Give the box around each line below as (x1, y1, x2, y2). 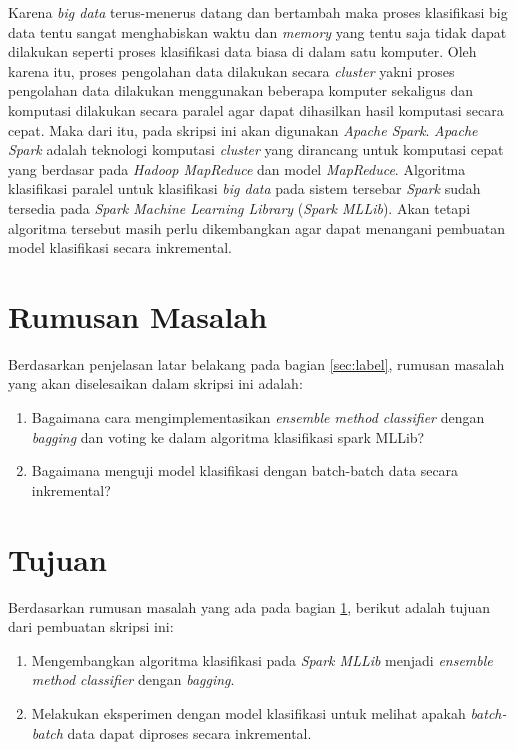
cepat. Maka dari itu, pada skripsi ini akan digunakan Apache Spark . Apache (8, 119, 478, 140)
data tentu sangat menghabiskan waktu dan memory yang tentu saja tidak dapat (8, 21, 507, 42)
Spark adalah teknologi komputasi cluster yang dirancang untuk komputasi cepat (8, 139, 504, 160)
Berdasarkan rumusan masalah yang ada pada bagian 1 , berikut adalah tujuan (8, 596, 491, 617)
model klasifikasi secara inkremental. (8, 237, 232, 258)
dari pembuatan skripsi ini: (8, 616, 174, 637)
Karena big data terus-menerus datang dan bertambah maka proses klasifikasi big (8, 2, 508, 22)
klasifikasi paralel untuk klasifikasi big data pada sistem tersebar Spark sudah (8, 178, 481, 199)
